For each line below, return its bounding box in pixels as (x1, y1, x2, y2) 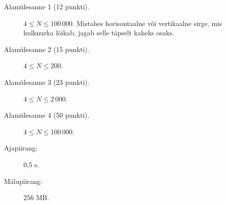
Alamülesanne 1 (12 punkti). (4, 1, 90, 11)
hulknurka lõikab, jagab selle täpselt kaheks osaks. (23, 27, 175, 38)
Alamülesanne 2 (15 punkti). (4, 44, 90, 54)
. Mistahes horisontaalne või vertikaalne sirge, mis (72, 18, 222, 28)
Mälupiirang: (4, 176, 43, 186)
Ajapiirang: (4, 143, 38, 153)
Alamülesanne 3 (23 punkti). (4, 76, 90, 87)
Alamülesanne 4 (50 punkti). (4, 110, 90, 120)
